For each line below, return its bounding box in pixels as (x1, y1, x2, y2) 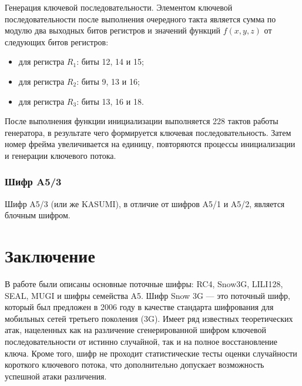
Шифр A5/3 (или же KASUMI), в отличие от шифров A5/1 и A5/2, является (5, 197, 285, 209)
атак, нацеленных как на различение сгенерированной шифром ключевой (5, 324, 266, 336)
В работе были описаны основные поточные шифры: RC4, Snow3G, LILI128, (5, 278, 283, 290)
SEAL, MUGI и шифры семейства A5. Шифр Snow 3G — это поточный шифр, (5, 289, 291, 301)
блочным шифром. (5, 209, 71, 221)
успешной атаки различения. (5, 370, 107, 382)
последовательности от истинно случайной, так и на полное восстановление (5, 335, 277, 348)
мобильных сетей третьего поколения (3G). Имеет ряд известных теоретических (5, 312, 293, 324)
